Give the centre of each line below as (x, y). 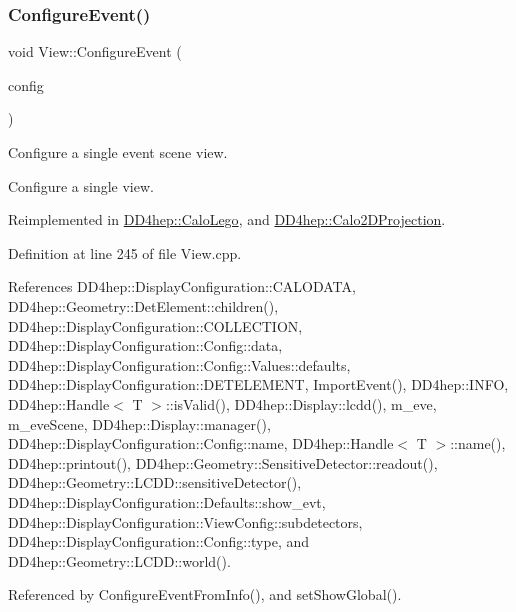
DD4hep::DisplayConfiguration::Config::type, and (159, 541)
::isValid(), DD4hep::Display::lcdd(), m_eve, (301, 403)
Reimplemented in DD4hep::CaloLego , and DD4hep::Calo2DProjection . (227, 219)
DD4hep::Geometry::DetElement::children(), (143, 305)
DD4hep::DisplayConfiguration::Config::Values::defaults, (179, 364)
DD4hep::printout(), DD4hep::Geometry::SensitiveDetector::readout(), (223, 462)
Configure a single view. (81, 185)
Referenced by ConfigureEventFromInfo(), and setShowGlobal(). (205, 594)
